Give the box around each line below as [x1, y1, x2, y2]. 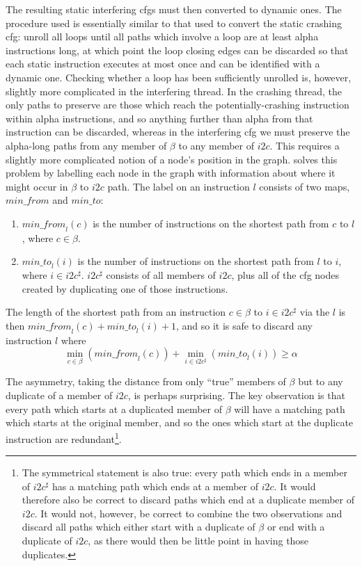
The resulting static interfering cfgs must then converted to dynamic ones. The [6, 2, 342, 16]
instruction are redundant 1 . [6, 429, 122, 446]
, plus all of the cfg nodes [231, 268, 340, 282]
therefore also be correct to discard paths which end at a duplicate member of [22, 492, 355, 507]
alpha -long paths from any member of [6, 138, 167, 152]
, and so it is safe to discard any [176, 318, 313, 332]
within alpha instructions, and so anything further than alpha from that [6, 111, 313, 125]
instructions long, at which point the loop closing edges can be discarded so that [6, 42, 349, 57]
